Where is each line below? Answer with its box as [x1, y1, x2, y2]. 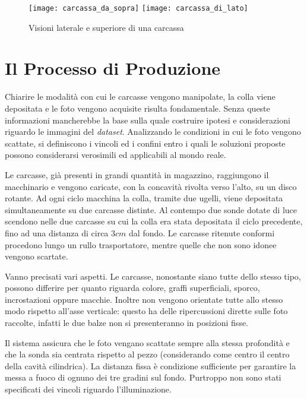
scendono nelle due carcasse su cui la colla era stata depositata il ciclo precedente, [5, 215, 303, 227]
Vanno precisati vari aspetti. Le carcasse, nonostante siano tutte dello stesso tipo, [5, 270, 301, 282]
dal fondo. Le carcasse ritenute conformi [129, 226, 275, 239]
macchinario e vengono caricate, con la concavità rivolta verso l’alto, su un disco [5, 180, 297, 192]
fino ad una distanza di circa [5, 226, 109, 239]
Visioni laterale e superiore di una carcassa [29, 21, 184, 33]
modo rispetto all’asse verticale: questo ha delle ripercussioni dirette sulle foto [5, 305, 288, 317]
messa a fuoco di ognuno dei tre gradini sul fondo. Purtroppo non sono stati [5, 371, 281, 384]
